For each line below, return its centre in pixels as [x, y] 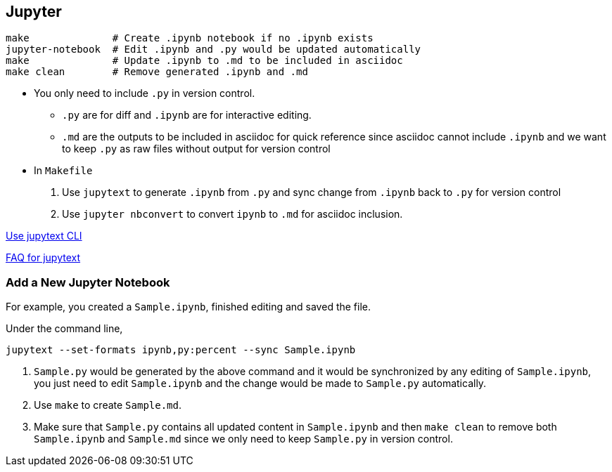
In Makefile [63, 171]
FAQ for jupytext [43, 258]
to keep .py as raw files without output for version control [196, 149]
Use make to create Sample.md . [108, 405]
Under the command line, [64, 329]
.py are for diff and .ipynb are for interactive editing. [187, 115]
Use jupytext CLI [44, 236]
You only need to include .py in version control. [145, 93]
